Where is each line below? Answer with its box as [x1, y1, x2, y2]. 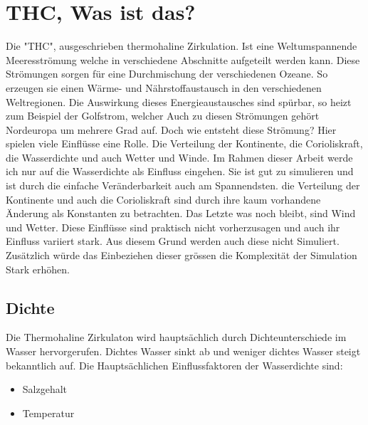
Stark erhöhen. [6, 261, 70, 276]
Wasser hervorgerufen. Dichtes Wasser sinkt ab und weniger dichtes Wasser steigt [6, 344, 361, 359]
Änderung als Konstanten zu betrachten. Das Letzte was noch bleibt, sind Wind [6, 206, 356, 221]
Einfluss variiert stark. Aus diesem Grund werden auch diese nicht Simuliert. [6, 234, 340, 248]
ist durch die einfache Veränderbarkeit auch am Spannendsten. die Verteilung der [6, 178, 360, 193]
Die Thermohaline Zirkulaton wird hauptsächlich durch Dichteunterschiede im [6, 330, 347, 345]
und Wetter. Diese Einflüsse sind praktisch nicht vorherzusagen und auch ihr [6, 219, 340, 234]
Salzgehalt [22, 382, 68, 397]
